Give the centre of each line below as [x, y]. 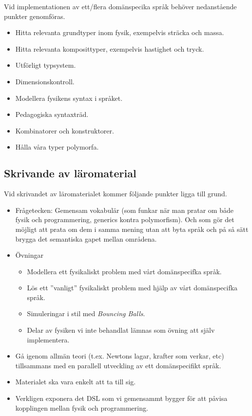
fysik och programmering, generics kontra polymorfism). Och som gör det [125, 219]
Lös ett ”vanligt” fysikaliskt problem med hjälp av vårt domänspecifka [132, 288]
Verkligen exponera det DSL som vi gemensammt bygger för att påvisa [121, 398]
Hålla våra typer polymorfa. [57, 147]
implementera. [48, 339]
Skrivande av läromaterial [70, 173]
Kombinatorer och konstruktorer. [65, 130]
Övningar [29, 255]
